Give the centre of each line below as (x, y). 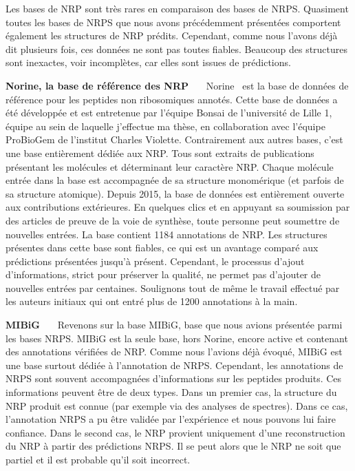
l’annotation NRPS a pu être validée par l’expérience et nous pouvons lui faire (171, 419)
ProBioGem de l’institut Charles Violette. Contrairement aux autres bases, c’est (174, 139)
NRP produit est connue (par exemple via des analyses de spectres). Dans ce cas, (177, 405)
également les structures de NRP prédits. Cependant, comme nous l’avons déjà (172, 35)
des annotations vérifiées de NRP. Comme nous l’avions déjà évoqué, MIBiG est (174, 352)
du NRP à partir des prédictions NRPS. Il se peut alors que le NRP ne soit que (173, 446)
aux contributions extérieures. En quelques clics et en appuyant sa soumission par (178, 207)
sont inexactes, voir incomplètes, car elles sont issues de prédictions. (148, 62)
